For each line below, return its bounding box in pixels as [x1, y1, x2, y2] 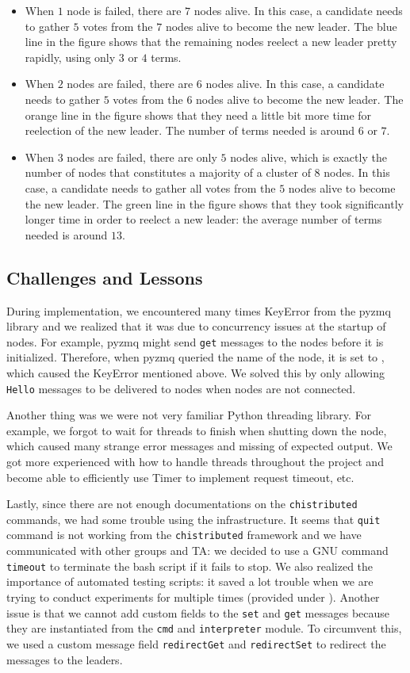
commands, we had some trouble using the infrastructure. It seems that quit [6, 510, 381, 527]
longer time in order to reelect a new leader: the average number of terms [25, 211, 382, 228]
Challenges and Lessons [6, 265, 203, 289]
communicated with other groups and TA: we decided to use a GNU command [6, 542, 389, 559]
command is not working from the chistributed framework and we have [6, 526, 362, 543]
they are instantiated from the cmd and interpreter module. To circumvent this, [6, 620, 402, 637]
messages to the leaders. [6, 651, 123, 667]
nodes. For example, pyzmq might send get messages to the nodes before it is [6, 333, 384, 350]
